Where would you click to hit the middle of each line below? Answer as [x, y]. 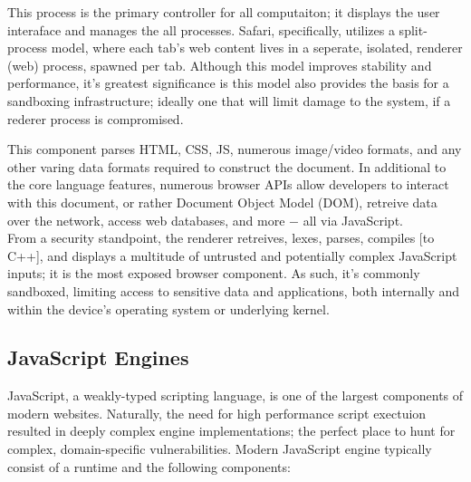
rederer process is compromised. [96, 118]
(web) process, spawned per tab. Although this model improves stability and [220, 65]
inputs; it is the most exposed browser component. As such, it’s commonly [214, 273]
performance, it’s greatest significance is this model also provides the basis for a [228, 83]
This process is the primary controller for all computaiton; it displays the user [224, 12]
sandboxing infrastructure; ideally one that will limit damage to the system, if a [229, 100]
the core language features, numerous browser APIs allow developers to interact [228, 184]
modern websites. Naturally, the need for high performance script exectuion [217, 413]
